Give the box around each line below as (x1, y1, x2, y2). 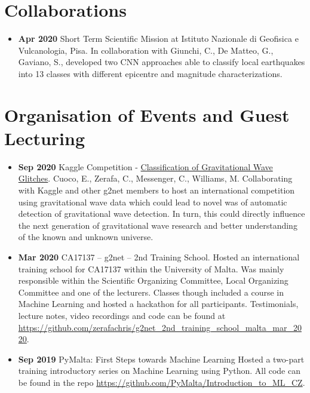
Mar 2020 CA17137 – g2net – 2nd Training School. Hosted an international (18, 250, 300, 263)
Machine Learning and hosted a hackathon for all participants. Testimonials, (18, 297, 299, 310)
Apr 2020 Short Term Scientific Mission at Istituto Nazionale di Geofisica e (18, 32, 299, 45)
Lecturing (4, 125, 85, 150)
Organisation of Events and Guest (4, 102, 290, 127)
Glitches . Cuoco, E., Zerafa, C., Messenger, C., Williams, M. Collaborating (18, 172, 293, 185)
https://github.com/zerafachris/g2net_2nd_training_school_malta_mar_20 (18, 321, 302, 333)
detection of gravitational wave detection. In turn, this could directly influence (18, 207, 305, 220)
